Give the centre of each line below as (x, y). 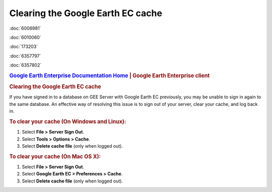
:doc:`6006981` (25, 28)
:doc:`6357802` (25, 65)
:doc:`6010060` (25, 37)
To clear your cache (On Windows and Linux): (68, 121)
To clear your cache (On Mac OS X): (55, 156)
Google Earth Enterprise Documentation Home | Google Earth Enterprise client (110, 76)
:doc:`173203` (24, 47)
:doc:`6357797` (25, 56)
